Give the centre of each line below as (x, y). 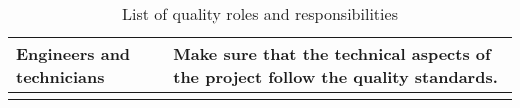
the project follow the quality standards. (335, 76)
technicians (60, 76)
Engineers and (73, 53)
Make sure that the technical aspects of (332, 53)
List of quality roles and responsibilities (260, 13)
